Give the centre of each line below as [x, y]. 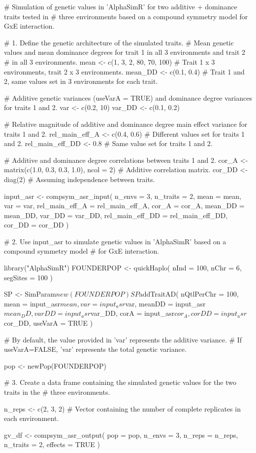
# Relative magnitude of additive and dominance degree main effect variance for [126, 124]
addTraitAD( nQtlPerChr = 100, [189, 294]
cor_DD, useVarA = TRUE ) [48, 323]
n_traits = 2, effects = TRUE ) [52, 444]
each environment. [32, 418]
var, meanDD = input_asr [165, 303]
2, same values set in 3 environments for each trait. [81, 81]
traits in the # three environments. [57, 392]
